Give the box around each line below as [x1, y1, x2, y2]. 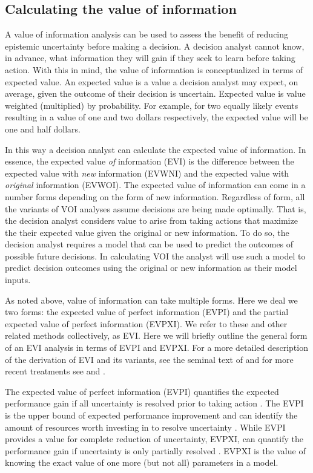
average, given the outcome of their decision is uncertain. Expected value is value [5, 87, 306, 100]
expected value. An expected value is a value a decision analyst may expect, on [5, 75, 298, 88]
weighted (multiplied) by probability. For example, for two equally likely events [5, 99, 298, 111]
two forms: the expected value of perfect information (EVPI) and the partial [5, 305, 289, 318]
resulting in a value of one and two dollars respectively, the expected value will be [5, 111, 308, 123]
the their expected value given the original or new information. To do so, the [5, 226, 289, 238]
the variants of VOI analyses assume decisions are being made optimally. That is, [5, 202, 306, 215]
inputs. [5, 273, 31, 286]
